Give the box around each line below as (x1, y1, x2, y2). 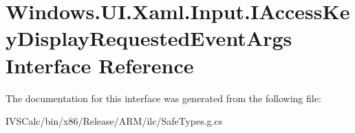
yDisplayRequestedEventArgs (6, 24, 292, 52)
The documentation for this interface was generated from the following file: (6, 90, 321, 105)
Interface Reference (6, 51, 194, 79)
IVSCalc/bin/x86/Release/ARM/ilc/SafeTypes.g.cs (6, 114, 223, 128)
